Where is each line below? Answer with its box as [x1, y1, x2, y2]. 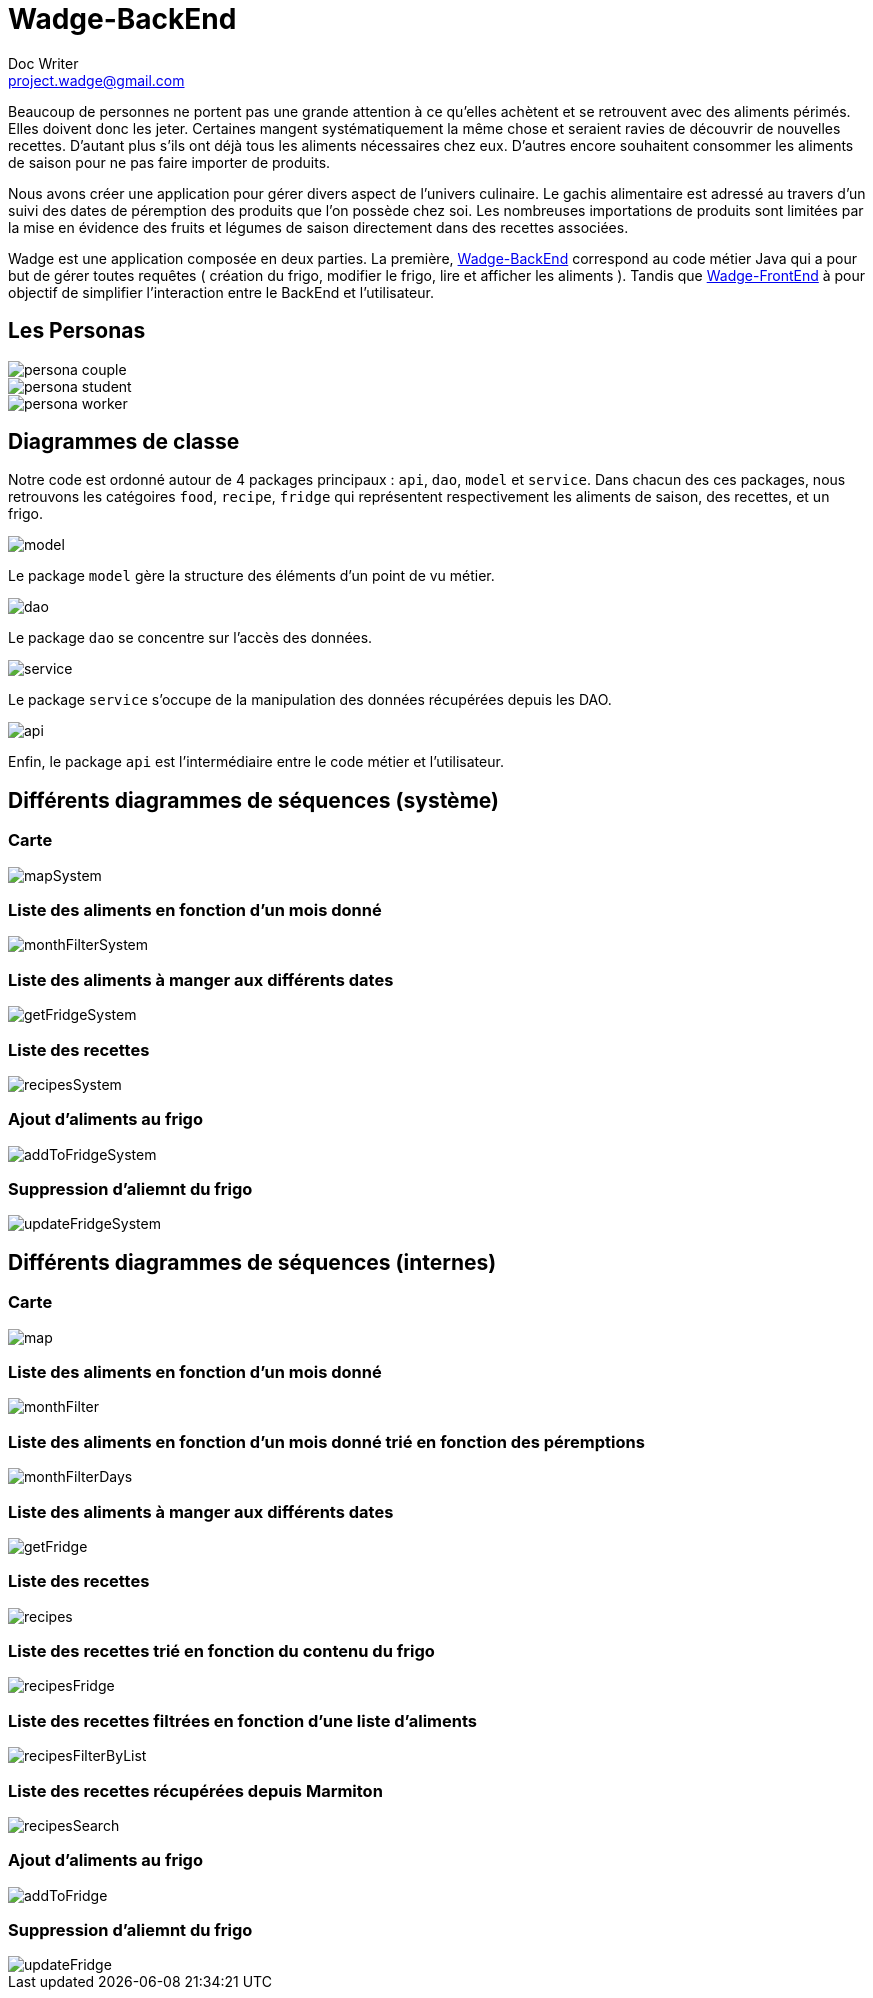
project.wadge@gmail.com [8, 71, 185, 89]
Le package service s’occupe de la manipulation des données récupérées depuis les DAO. [8, 691, 612, 709]
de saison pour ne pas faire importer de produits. [8, 153, 331, 171]
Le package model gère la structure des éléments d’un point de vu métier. [8, 567, 495, 585]
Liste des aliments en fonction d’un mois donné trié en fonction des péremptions [8, 1431, 645, 1452]
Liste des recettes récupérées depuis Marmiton [8, 1780, 383, 1801]
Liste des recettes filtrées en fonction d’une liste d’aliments [8, 1710, 477, 1731]
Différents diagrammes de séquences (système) [8, 787, 499, 813]
